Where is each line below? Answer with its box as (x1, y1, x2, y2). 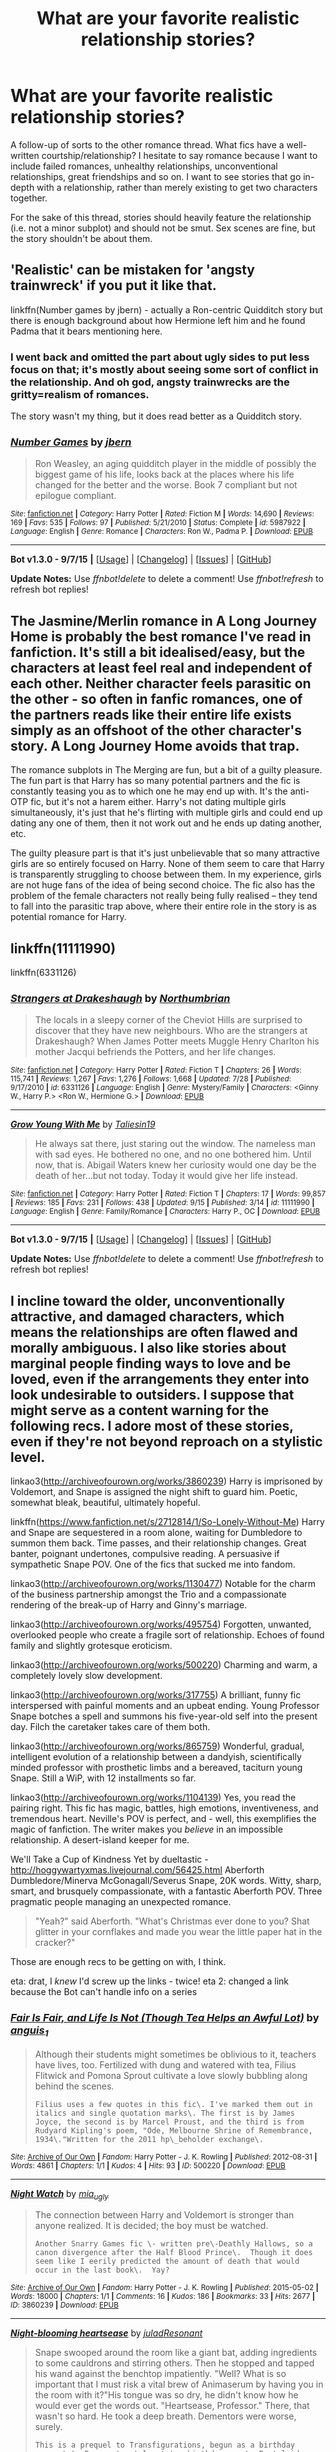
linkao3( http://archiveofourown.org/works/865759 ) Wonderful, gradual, (10, 1740, 305, 1752)
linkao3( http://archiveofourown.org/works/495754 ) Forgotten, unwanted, (10, 1618, 312, 1631)
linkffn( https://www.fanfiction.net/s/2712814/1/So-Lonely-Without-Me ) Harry (10, 1516, 325, 1528)
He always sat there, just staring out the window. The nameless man (34, 1138, 316, 1150)
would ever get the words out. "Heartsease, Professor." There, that (34, 2400, 310, 2412)
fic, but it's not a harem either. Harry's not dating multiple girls (30, 796, 287, 808)
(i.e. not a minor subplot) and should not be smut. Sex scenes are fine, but (10, 222, 316, 234)
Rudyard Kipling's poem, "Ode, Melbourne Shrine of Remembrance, (34, 2125, 313, 2136)
